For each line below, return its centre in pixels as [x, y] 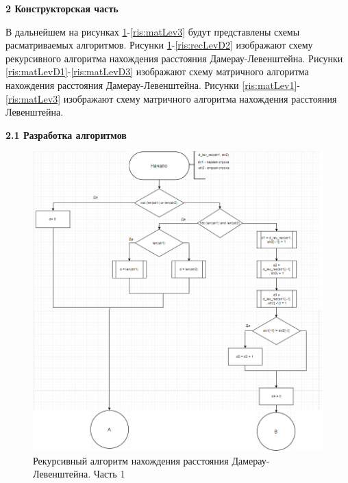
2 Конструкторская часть [62, 8]
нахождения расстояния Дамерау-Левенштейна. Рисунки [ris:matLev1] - [153, 84]
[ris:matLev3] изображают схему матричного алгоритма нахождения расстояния [171, 98]
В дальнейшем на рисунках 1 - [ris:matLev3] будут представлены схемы [153, 31]
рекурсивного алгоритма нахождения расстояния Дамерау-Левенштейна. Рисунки [174, 58]
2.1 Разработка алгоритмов [66, 134]
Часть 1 [109, 474]
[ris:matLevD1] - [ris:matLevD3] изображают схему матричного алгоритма [157, 71]
